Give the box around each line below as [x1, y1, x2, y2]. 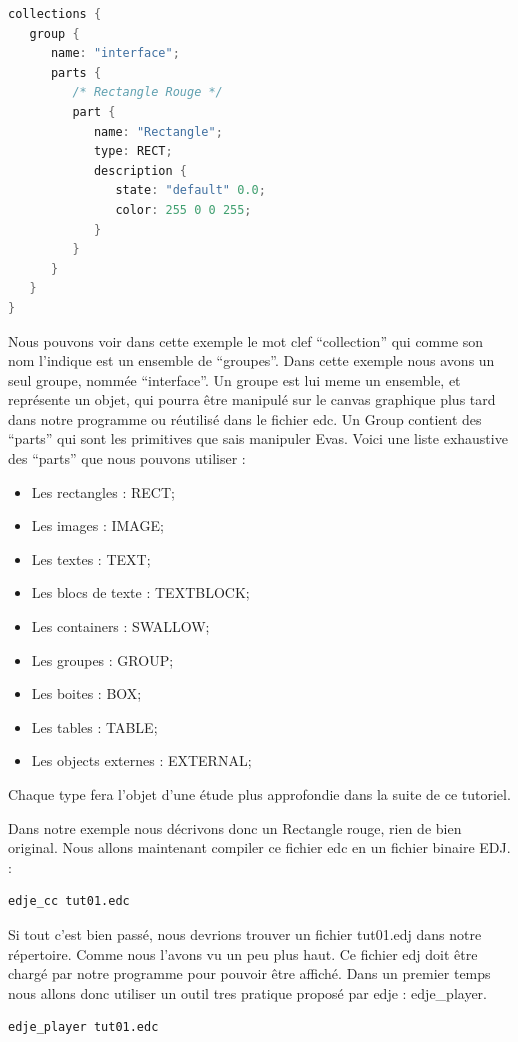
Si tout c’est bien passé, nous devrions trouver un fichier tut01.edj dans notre [8, 923, 482, 944]
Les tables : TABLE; [31, 716, 158, 737]
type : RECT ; [93, 144, 173, 159]
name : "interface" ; [50, 46, 180, 61]
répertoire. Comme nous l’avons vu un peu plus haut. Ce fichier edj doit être [8, 943, 478, 964]
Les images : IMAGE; [31, 515, 164, 536]
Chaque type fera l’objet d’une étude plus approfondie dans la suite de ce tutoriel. [8, 784, 511, 804]
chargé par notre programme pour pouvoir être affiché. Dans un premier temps [8, 963, 491, 984]
